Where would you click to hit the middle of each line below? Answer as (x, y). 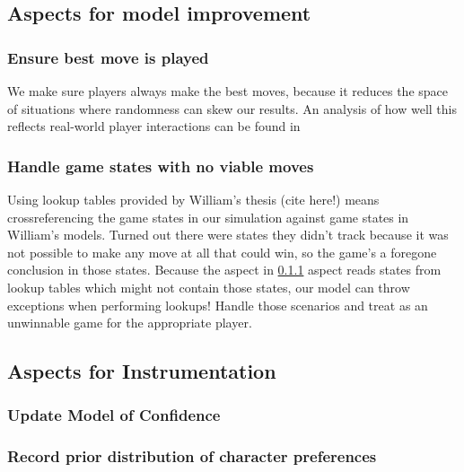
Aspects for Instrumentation (142, 371)
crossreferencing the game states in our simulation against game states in (208, 217)
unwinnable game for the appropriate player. (130, 323)
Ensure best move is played (108, 57)
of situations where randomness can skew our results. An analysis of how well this (232, 108)
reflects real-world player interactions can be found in (154, 126)
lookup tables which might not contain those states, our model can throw (209, 287)
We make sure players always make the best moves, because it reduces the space (228, 91)
